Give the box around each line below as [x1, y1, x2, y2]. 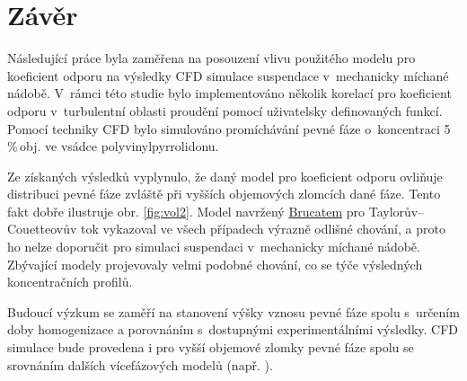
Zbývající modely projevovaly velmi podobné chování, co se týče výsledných [7, 254, 423, 273]
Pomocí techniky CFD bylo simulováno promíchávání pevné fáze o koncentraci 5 [7, 119, 451, 137]
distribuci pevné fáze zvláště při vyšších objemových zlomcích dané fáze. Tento [7, 184, 441, 203]
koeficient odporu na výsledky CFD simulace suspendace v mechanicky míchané [7, 66, 449, 84]
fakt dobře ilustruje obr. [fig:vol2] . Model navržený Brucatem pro [7, 201, 366, 220]
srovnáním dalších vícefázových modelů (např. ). [7, 355, 273, 374]
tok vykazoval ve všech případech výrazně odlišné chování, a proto [81, 219, 445, 238]
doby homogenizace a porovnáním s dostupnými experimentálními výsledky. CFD [7, 320, 459, 339]
